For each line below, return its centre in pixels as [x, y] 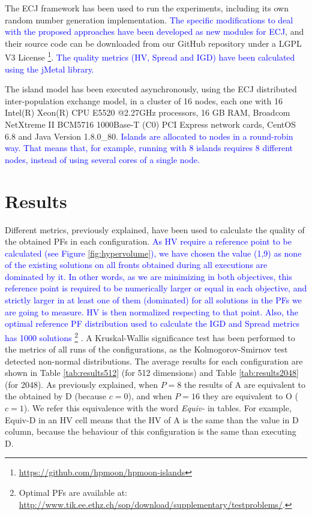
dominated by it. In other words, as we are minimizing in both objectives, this [148, 276]
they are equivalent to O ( [250, 396]
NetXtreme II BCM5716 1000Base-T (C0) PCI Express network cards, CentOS [150, 124]
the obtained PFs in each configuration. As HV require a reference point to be [148, 241]
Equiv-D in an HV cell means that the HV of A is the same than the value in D [152, 419]
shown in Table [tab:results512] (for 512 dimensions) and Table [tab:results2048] [152, 373]
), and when [150, 396]
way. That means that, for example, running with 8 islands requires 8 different [149, 148]
